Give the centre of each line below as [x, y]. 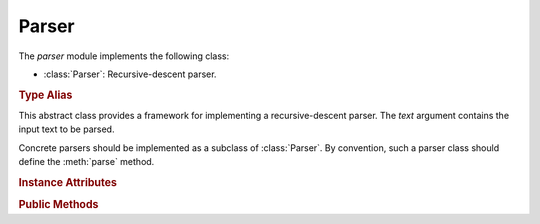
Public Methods [58, 205]
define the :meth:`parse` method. [86, 162]
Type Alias [45, 95]
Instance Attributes [67, 182]
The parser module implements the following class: [124, 56]
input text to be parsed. [66, 129]
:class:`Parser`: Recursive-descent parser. [130, 74]
